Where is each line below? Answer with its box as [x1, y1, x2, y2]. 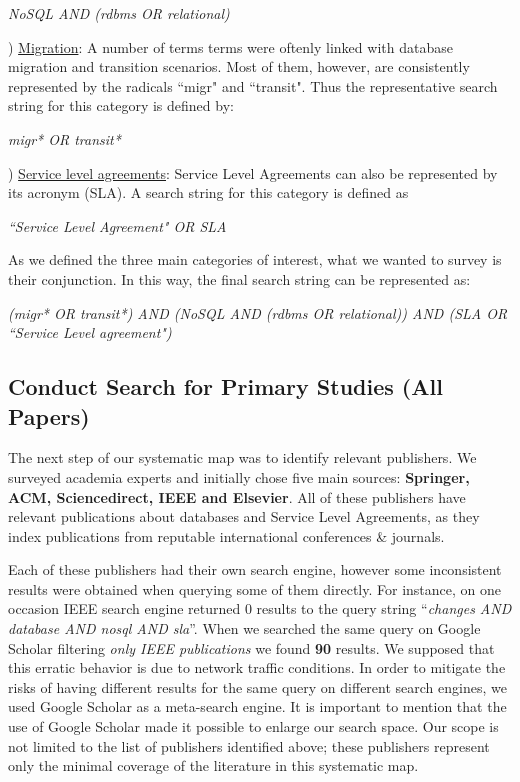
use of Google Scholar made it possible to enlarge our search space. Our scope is [8, 716, 499, 737]
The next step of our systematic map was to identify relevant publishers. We [8, 447, 477, 468]
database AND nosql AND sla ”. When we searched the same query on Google [8, 618, 481, 639]
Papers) [8, 400, 90, 431]
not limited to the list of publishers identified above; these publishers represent [8, 735, 490, 756]
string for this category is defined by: [8, 95, 234, 116]
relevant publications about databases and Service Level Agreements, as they [8, 506, 480, 527]
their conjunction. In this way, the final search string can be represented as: [8, 268, 471, 289]
